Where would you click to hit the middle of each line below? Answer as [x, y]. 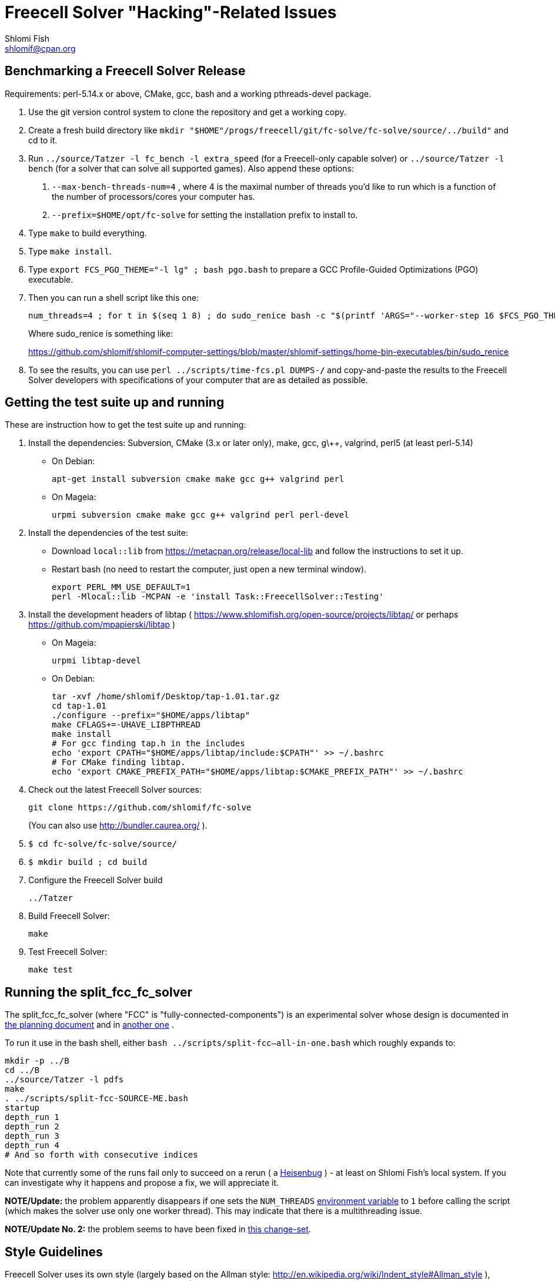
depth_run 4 [32, 1146]
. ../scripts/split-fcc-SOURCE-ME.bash [96, 1099]
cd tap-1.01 [79, 706]
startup [22, 1108]
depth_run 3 [32, 1136]
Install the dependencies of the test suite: [108, 533]
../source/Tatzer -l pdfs [64, 1080]
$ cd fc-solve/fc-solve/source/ [103, 844]
